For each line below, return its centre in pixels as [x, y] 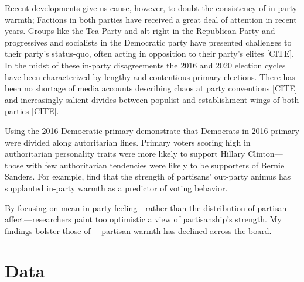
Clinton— [265, 154]
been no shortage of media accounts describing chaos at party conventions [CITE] [151, 88]
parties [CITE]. [32, 111]
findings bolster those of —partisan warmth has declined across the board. [138, 230]
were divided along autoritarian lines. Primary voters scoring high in [128, 142]
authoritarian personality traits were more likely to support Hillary [125, 154]
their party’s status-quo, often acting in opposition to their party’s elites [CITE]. [149, 54]
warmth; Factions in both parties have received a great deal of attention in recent [151, 19]
